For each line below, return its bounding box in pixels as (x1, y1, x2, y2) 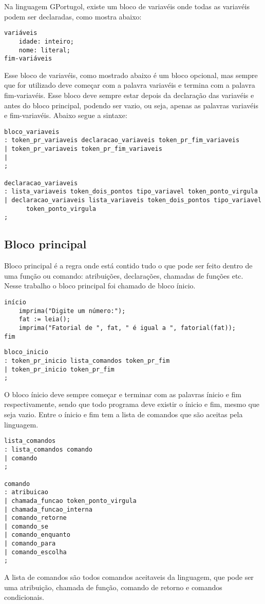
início (4, 298, 26, 306)
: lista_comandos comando (4, 445, 92, 453)
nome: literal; (18, 46, 70, 54)
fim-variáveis (4, 55, 52, 63)
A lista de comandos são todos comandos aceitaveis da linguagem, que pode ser (4, 572, 254, 582)
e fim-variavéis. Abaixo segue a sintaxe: (4, 110, 127, 121)
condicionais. (4, 592, 44, 602)
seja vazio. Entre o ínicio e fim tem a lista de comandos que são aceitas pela (4, 409, 243, 420)
